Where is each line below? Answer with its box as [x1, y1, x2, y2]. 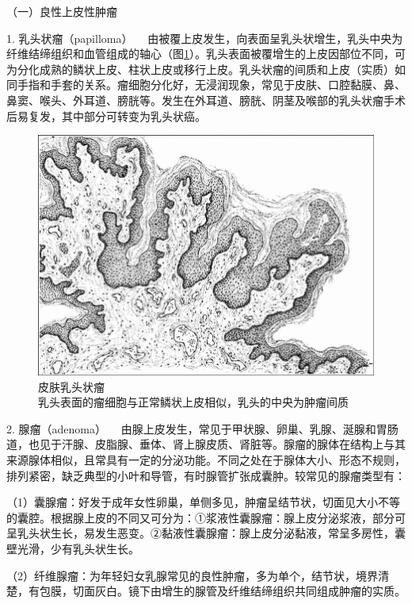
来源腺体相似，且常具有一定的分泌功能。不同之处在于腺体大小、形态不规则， [6, 452, 406, 468]
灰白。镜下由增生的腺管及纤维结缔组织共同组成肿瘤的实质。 [94, 583, 406, 599]
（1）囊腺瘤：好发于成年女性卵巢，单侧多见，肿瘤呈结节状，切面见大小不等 [6, 494, 400, 510]
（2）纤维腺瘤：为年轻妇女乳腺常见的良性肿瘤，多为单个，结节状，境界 [6, 567, 378, 583]
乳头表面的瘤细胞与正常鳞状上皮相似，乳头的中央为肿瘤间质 [38, 394, 349, 410]
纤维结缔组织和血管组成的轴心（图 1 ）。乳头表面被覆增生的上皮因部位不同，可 [6, 45, 406, 62]
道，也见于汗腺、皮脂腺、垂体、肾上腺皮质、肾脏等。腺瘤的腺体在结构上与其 [6, 436, 406, 452]
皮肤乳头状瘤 [38, 378, 105, 394]
